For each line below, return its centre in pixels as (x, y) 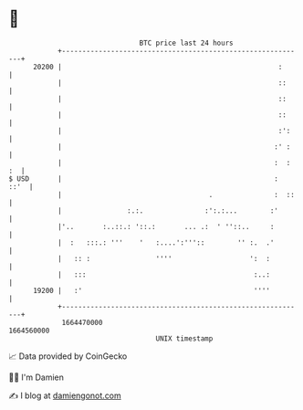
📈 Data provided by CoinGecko (68, 356)
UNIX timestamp (184, 338)
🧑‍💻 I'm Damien (37, 377)
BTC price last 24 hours (186, 43)
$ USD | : (144, 179)
